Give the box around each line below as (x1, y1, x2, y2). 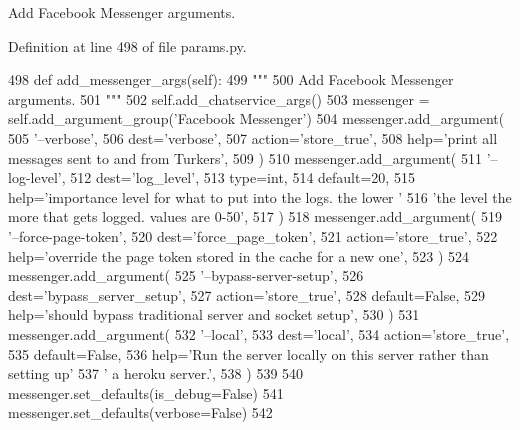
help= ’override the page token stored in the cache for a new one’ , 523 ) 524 (8, 245, 470, 266)
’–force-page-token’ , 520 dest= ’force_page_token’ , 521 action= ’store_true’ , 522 (8, 225, 498, 246)
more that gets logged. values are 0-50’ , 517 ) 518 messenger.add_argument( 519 (8, 206, 502, 227)
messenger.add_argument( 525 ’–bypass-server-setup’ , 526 (8, 265, 364, 286)
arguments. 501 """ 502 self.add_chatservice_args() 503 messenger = (8, 88, 430, 109)
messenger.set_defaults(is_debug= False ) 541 (8, 382, 284, 403)
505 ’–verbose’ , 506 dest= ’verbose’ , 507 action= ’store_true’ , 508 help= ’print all (8, 127, 498, 148)
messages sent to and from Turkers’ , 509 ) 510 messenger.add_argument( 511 (8, 147, 482, 168)
